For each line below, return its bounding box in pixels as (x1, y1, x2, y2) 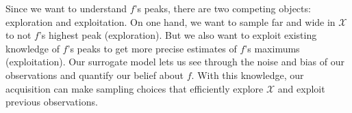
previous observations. (5, 95, 98, 109)
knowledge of (5, 41, 60, 55)
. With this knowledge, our (191, 67, 304, 82)
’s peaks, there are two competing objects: (134, 1, 311, 15)
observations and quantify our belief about (5, 67, 184, 82)
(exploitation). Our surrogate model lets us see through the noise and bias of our (5, 54, 344, 69)
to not (5, 28, 32, 42)
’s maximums (244, 41, 300, 55)
